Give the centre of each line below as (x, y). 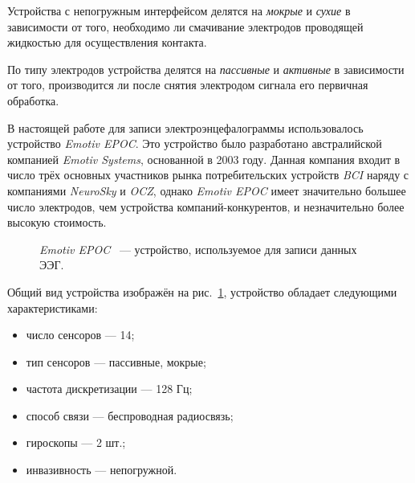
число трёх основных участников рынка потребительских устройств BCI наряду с (208, 175)
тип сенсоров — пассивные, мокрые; (116, 361)
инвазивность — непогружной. (102, 470)
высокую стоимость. (57, 222)
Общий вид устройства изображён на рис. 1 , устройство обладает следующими (202, 291)
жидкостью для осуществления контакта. (107, 42)
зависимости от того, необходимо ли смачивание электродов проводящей (185, 26)
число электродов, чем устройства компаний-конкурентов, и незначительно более (206, 206)
